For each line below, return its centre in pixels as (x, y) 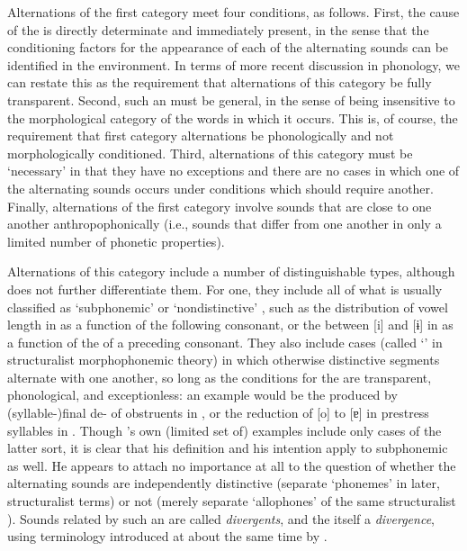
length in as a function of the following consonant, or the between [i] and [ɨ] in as (230, 325)
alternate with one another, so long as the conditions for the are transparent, (220, 377)
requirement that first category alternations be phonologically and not (201, 135)
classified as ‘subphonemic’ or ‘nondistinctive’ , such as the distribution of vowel (228, 307)
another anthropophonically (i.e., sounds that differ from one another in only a (225, 224)
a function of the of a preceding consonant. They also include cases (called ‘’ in (225, 342)
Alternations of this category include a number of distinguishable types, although (231, 271)
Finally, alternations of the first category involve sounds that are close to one (220, 206)
